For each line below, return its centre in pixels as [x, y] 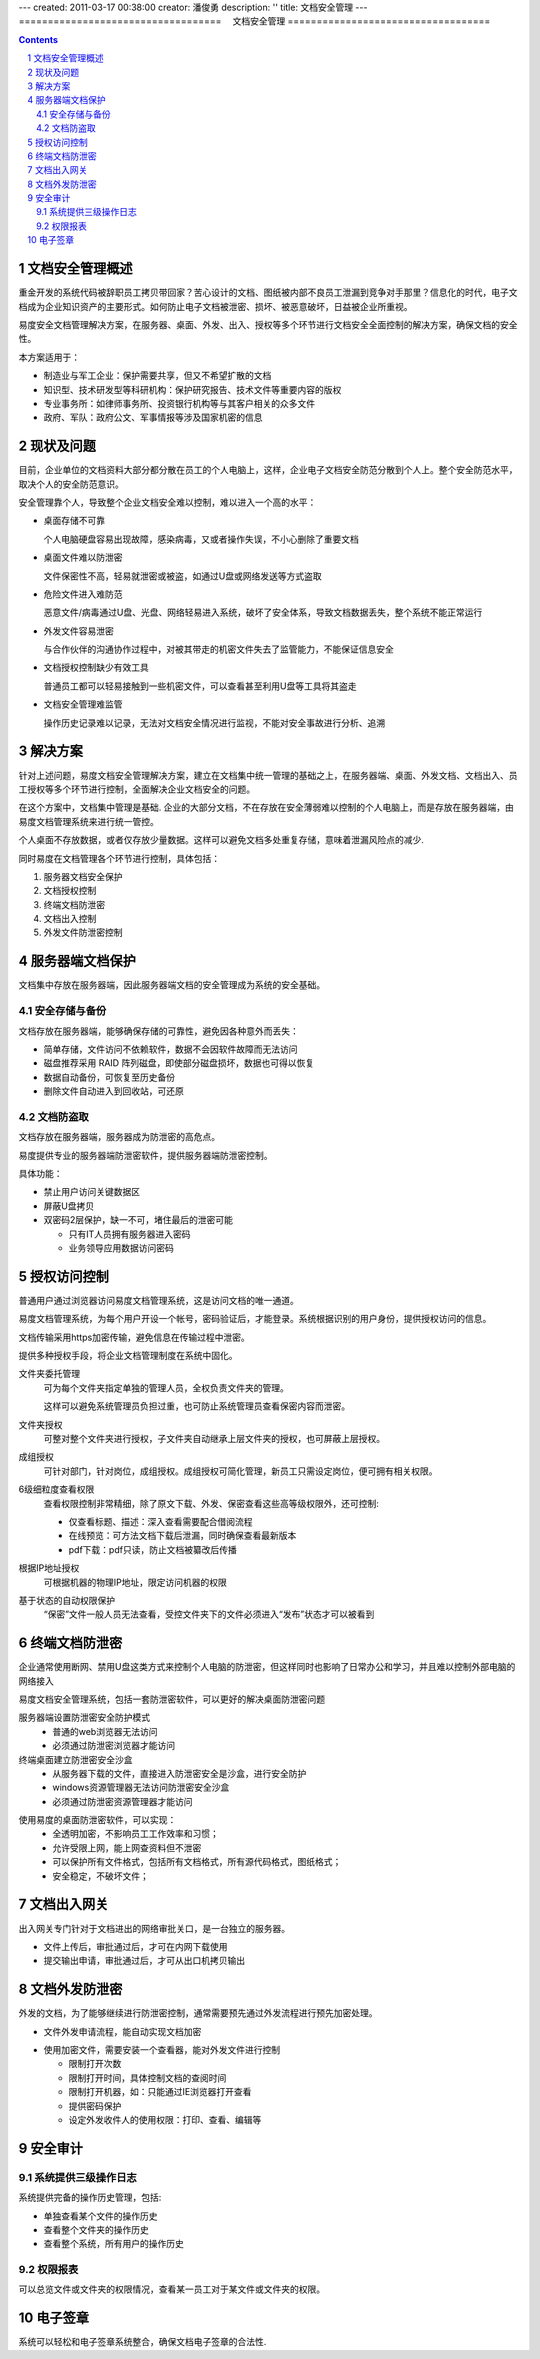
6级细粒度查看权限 [56, 1489]
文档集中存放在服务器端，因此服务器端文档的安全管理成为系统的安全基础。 [171, 985]
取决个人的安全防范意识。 [71, 484]
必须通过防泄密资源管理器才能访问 [122, 1801]
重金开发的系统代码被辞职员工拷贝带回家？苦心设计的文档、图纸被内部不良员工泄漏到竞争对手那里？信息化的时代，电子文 [268, 292]
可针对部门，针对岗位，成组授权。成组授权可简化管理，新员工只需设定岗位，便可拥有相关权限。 [240, 1471]
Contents [38, 39]
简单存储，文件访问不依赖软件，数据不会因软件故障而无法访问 [170, 1049]
